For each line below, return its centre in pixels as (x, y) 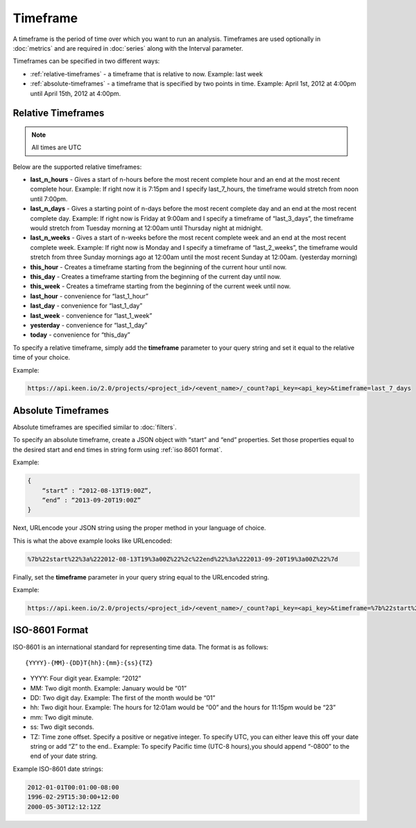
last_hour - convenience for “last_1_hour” (89, 296)
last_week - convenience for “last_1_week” (91, 315)
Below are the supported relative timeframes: (77, 167)
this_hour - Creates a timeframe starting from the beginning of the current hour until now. (158, 267)
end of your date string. (64, 756)
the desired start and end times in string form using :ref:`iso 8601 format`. (118, 449)
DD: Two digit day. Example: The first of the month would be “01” (123, 698)
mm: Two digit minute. (62, 717)
